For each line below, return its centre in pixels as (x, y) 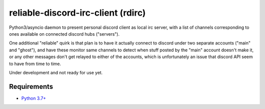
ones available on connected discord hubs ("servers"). (64, 34)
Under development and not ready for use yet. (56, 72)
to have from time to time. (35, 64)
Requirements (31, 86)
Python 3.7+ (34, 98)
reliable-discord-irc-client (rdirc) (77, 13)
